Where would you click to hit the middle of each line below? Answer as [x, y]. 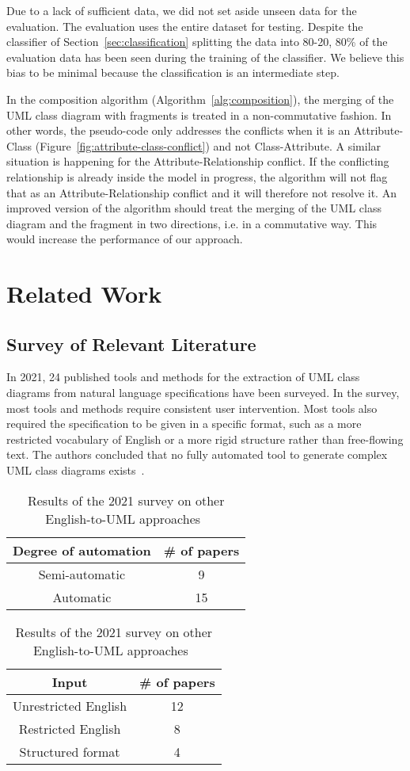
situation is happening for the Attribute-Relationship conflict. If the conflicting [198, 161]
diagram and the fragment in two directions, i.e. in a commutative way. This [192, 223]
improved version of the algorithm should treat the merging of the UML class [194, 208]
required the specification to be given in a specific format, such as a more [184, 424]
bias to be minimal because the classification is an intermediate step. [173, 73]
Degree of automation [82, 550]
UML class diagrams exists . [76, 470]
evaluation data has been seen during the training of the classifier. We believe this [205, 57]
